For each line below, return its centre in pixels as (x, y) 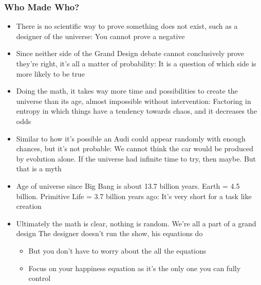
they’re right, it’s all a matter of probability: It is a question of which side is (136, 63)
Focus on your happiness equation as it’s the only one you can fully (135, 268)
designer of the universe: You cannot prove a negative (100, 36)
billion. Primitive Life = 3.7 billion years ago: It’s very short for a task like (134, 196)
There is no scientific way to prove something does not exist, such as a (127, 26)
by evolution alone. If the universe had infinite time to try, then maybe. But (136, 158)
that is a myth (39, 168)
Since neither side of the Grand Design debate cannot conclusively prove (130, 53)
